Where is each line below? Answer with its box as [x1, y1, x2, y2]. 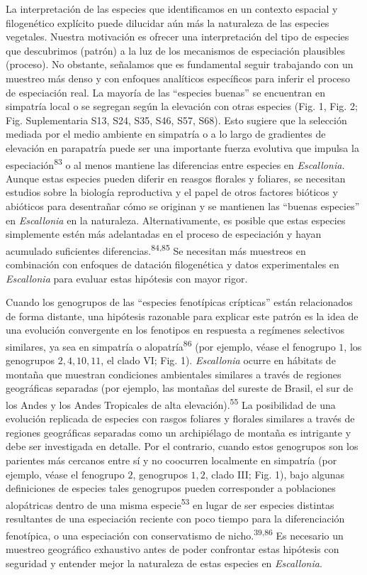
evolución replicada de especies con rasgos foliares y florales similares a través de [6, 411, 355, 426]
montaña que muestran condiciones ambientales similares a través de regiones [6, 366, 341, 381]
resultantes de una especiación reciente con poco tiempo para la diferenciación [6, 511, 345, 526]
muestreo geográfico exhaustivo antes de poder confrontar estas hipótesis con [6, 541, 339, 556]
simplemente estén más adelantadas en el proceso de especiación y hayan [6, 226, 322, 241]
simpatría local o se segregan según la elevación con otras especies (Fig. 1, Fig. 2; [6, 99, 358, 114]
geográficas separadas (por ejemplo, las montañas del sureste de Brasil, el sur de [6, 380, 354, 395]
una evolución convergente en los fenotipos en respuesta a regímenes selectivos [6, 322, 345, 337]
